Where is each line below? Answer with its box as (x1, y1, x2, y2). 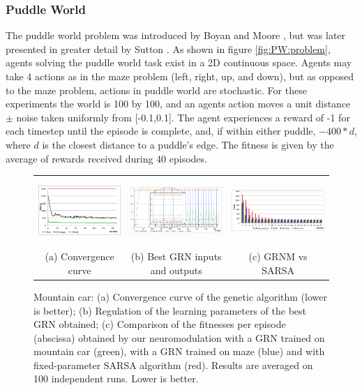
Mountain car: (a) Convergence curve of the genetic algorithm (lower (33, 289, 327, 303)
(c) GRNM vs (248, 249, 308, 264)
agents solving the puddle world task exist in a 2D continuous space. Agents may (6, 55, 352, 70)
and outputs (150, 262, 202, 277)
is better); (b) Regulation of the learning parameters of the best (33, 303, 307, 317)
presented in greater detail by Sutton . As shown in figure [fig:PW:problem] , (6, 41, 331, 56)
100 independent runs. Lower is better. (33, 371, 199, 386)
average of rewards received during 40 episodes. (6, 151, 207, 165)
